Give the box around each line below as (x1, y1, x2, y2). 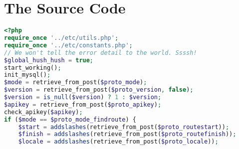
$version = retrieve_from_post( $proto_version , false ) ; (4, 86, 194, 94)
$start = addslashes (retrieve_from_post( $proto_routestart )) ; (18, 123, 230, 131)
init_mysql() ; (4, 71, 51, 79)
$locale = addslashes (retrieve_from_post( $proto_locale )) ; (18, 138, 219, 146)
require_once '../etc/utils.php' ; (4, 34, 119, 41)
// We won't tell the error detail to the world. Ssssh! (4, 49, 197, 56)
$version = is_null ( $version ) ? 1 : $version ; (4, 94, 162, 101)
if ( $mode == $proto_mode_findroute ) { (4, 116, 136, 123)
